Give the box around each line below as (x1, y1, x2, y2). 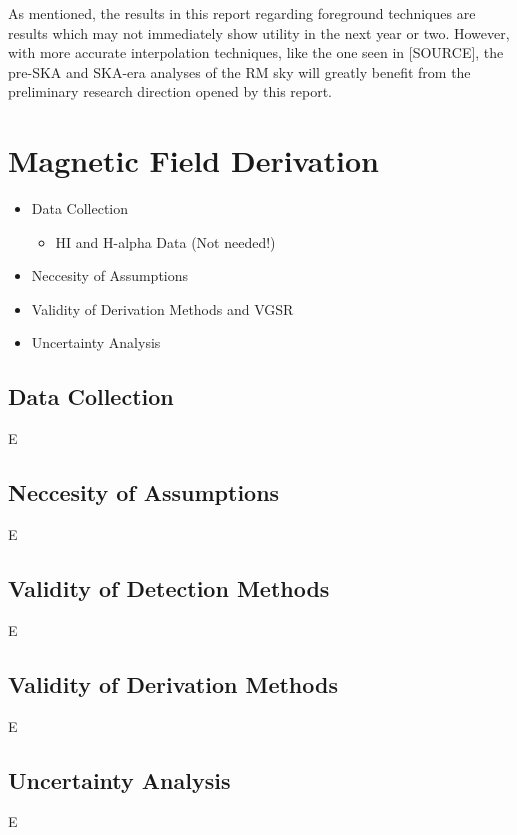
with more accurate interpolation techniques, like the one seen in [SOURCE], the (8, 42, 504, 63)
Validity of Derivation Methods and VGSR (31, 298, 294, 319)
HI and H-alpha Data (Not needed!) (55, 231, 276, 252)
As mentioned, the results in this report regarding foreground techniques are (8, 3, 476, 23)
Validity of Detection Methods (8, 573, 330, 604)
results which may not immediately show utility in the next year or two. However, (8, 22, 510, 43)
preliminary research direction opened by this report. (8, 81, 333, 102)
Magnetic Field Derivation (8, 140, 379, 181)
